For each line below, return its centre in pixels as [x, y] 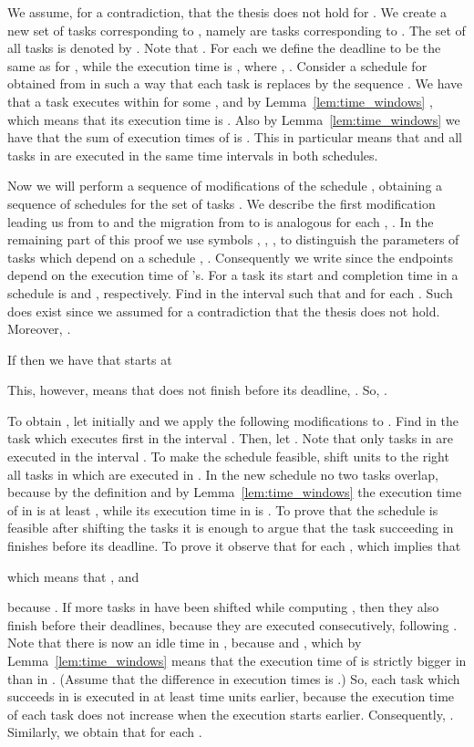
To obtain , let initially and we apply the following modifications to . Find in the [233, 420]
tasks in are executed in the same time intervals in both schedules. [193, 155]
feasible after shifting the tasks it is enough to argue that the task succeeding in [231, 528]
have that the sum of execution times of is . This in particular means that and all [235, 137]
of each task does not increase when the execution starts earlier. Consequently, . [231, 714]
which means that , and [73, 576]
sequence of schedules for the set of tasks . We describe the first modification [222, 203]
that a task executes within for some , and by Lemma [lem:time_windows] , [220, 101]
